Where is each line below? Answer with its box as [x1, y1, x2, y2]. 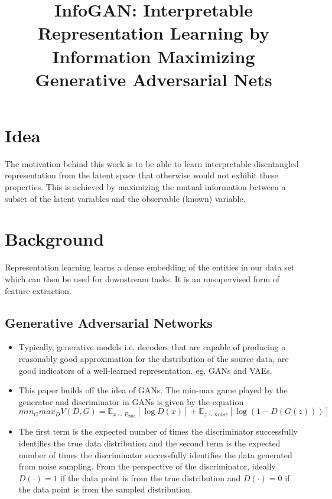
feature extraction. [5, 284, 71, 296]
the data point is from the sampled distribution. [18, 483, 193, 495]
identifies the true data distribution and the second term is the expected [18, 437, 281, 449]
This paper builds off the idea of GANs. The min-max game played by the [18, 384, 288, 396]
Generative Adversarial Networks [5, 313, 213, 331]
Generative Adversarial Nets [35, 67, 272, 91]
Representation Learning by [37, 21, 270, 45]
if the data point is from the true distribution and [60, 471, 241, 484]
